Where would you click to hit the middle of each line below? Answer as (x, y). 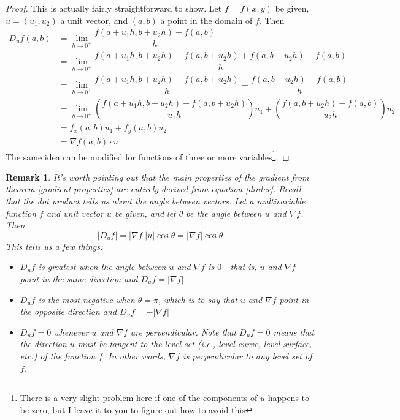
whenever (71, 332)
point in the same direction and (79, 278)
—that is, (239, 267)
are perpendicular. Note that (184, 332)
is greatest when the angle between (102, 267)
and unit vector (75, 213)
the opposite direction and (68, 311)
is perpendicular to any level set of (248, 355)
